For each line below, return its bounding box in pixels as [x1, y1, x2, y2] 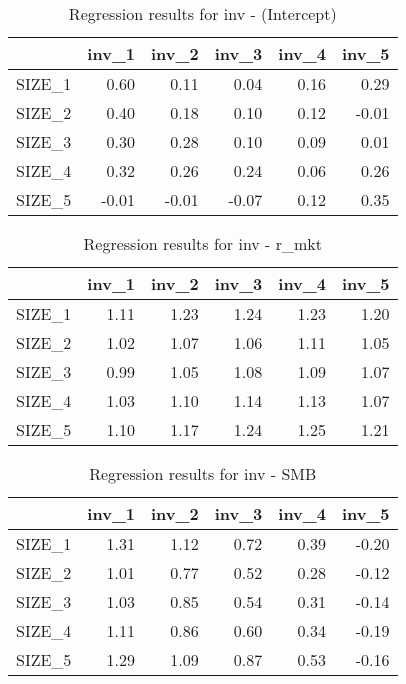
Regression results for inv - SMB [89, 462, 317, 485]
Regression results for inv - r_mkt [83, 232, 323, 255]
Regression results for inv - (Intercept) [68, 2, 337, 25]
